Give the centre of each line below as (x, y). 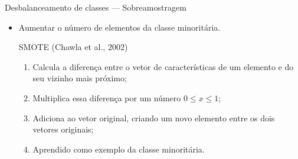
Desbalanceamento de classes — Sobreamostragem (96, 7)
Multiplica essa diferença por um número (107, 97)
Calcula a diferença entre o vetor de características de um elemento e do (163, 66)
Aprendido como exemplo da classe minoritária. (119, 149)
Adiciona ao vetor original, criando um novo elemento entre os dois (154, 117)
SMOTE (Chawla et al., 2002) (73, 47)
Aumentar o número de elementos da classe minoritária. (119, 27)
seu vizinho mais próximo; (80, 78)
